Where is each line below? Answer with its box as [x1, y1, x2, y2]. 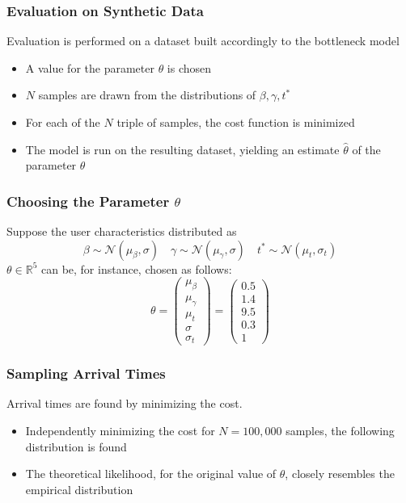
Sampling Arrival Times [6, 363, 166, 384]
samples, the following [285, 422, 395, 439]
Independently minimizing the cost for [25, 422, 215, 439]
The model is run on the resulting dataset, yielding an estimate [25, 140, 340, 157]
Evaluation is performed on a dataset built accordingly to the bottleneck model [6, 32, 400, 49]
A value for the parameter [25, 59, 154, 76]
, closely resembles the [285, 465, 395, 482]
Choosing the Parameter [6, 191, 170, 211]
